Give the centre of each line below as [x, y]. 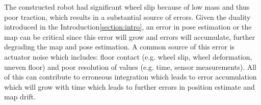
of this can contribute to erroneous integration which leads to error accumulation [130, 77]
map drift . [20, 97]
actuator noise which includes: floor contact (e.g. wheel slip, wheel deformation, [128, 56]
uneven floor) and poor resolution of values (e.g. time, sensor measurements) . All [130, 67]
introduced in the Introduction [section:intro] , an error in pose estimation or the [128, 27]
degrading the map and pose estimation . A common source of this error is [120, 47]
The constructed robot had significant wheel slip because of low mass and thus [127, 7]
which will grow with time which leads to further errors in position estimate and [129, 86]
